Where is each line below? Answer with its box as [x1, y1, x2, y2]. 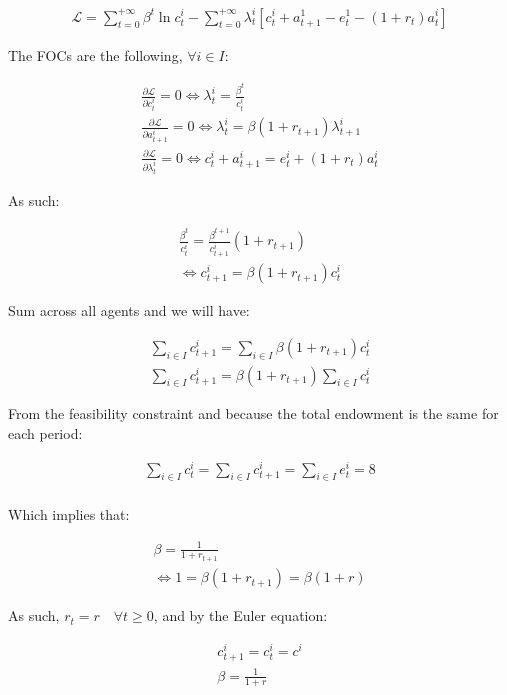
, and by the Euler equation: [153, 605, 328, 626]
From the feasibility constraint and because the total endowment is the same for [8, 403, 499, 424]
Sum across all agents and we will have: [8, 300, 250, 321]
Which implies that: [8, 503, 130, 524]
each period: [8, 422, 83, 443]
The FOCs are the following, [8, 44, 183, 65]
